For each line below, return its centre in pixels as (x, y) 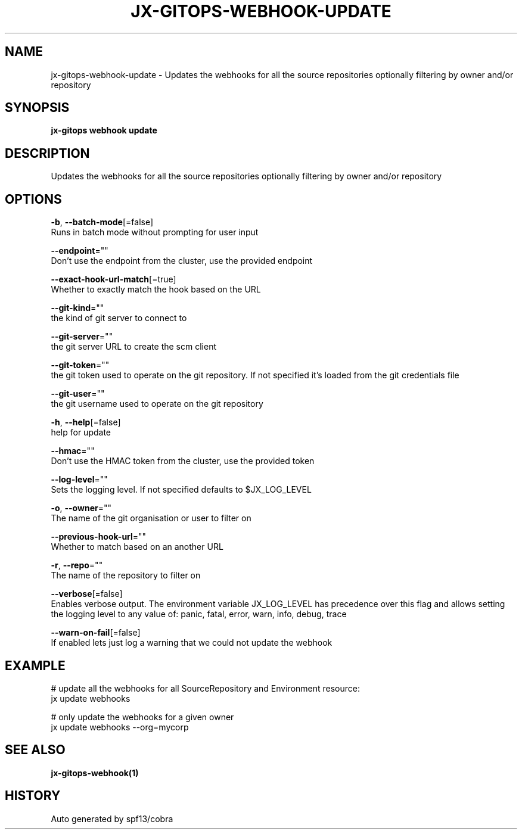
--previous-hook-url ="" (99, 537)
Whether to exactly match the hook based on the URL (156, 290)
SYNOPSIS (37, 108)
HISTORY (33, 796)
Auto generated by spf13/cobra (112, 819)
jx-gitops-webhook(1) (95, 773)
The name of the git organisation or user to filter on (151, 518)
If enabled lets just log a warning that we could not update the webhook (192, 643)
